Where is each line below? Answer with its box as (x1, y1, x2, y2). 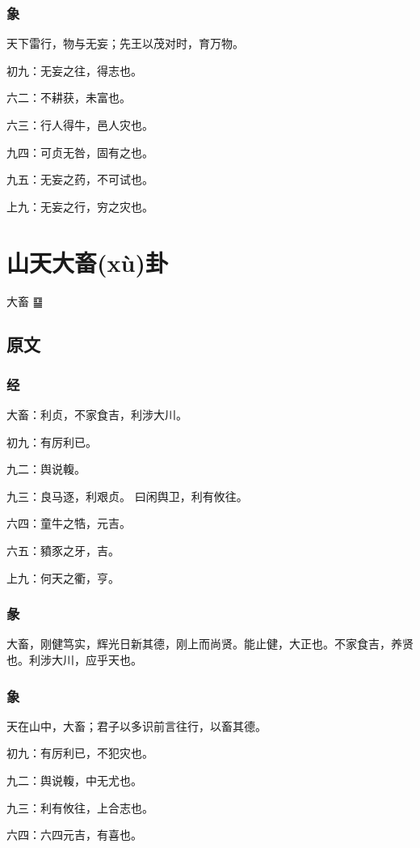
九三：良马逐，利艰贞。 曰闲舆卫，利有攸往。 (6, 487, 248, 504)
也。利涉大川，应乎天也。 (6, 651, 142, 668)
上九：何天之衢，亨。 (6, 569, 120, 586)
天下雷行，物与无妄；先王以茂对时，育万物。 (6, 35, 244, 52)
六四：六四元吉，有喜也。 (6, 826, 142, 843)
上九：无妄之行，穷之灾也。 (6, 197, 153, 214)
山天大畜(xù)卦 (6, 245, 168, 278)
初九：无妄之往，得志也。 (6, 61, 142, 78)
